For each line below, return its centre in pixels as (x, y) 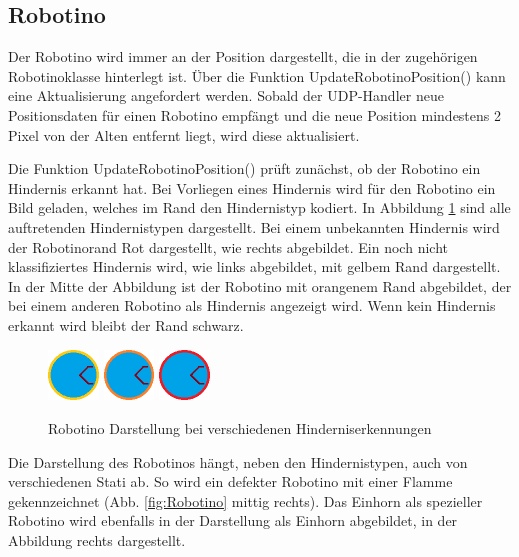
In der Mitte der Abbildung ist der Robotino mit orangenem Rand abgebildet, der (260, 285)
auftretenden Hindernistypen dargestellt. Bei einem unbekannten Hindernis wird (254, 226)
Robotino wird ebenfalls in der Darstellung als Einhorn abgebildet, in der (233, 520)
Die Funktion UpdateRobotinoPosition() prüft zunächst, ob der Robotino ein (244, 168)
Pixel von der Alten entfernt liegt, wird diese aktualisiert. (184, 134)
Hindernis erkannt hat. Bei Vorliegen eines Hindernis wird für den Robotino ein (252, 187)
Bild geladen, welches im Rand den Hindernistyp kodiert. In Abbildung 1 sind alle (259, 207)
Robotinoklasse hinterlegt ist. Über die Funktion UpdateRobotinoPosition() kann (257, 75)
